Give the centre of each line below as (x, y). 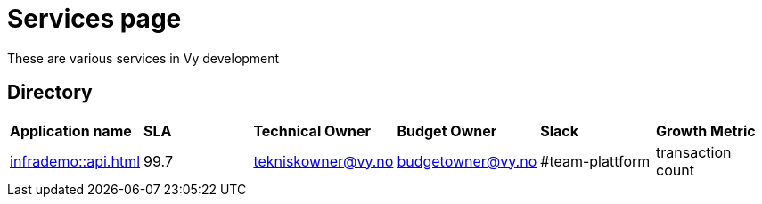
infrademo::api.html (75, 161)
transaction (694, 152)
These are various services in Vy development (143, 58)
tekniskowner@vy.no (324, 161)
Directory (50, 93)
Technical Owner (312, 131)
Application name (71, 131)
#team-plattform (595, 161)
